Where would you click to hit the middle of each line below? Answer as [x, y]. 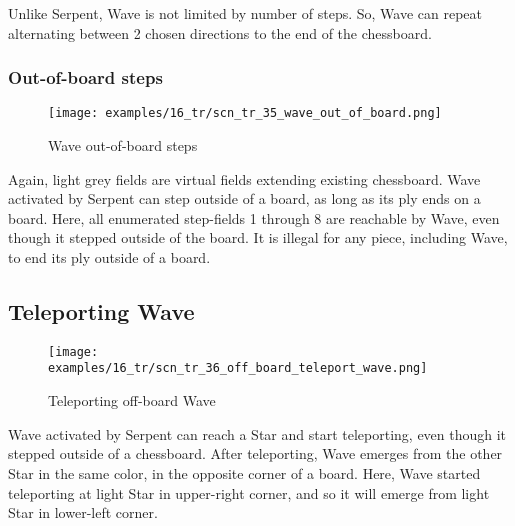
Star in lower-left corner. [83, 512]
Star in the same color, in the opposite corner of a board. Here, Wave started [244, 472]
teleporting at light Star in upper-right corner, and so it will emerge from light [249, 492]
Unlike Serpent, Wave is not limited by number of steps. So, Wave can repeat [245, 13]
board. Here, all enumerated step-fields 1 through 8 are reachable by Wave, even [254, 217]
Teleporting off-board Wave [132, 400]
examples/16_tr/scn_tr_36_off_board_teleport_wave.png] [238, 368]
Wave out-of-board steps [123, 145]
